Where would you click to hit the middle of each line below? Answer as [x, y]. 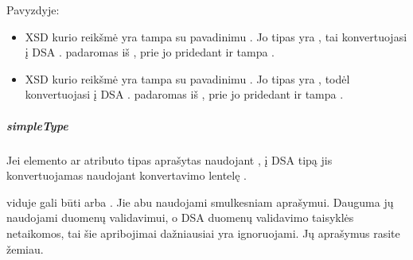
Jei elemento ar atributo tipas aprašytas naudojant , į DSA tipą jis [169, 159]
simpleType [37, 125]
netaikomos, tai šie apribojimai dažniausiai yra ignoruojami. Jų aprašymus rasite [203, 233]
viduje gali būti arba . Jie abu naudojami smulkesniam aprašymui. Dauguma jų [200, 202]
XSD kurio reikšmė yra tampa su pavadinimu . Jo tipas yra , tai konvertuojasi [216, 36]
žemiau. [25, 248]
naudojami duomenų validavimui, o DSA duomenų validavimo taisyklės [180, 217]
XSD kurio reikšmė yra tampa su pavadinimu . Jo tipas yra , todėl [187, 78]
